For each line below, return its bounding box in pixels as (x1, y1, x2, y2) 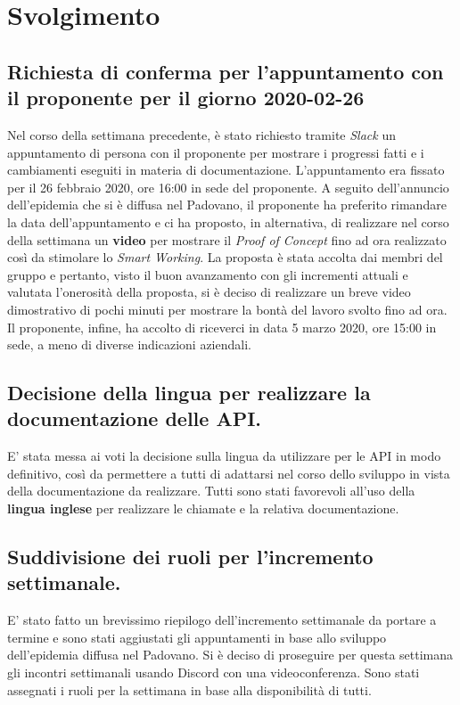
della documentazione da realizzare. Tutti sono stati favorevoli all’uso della (7, 481, 415, 500)
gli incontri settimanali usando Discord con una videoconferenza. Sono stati (7, 663, 420, 682)
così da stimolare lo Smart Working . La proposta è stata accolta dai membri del (7, 248, 443, 266)
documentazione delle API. (7, 405, 262, 432)
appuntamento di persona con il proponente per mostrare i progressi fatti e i (7, 143, 424, 161)
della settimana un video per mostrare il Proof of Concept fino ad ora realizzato (7, 230, 447, 249)
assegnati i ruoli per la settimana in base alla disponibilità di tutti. (7, 680, 372, 699)
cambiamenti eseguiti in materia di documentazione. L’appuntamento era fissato (7, 160, 445, 179)
